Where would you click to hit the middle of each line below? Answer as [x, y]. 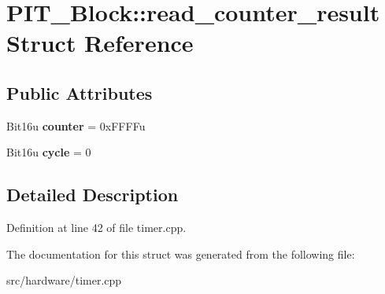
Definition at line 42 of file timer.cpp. [96, 228]
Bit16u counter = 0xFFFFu [76, 125]
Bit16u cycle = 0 [49, 152]
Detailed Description [93, 195]
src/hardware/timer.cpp [64, 280]
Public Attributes [80, 92]
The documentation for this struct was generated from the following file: [181, 254]
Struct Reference [100, 43]
